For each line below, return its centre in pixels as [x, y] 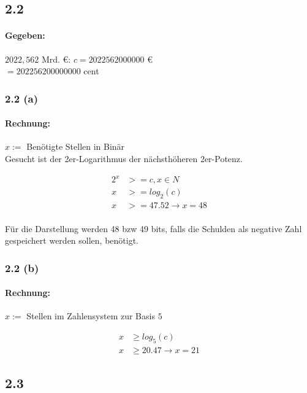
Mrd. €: [56, 59]
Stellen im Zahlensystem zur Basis [91, 316]
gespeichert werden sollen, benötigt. [72, 240]
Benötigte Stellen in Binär [76, 146]
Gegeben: [25, 35]
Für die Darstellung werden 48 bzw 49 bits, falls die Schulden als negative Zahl [153, 228]
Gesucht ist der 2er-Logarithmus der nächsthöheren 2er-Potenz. [124, 158]
